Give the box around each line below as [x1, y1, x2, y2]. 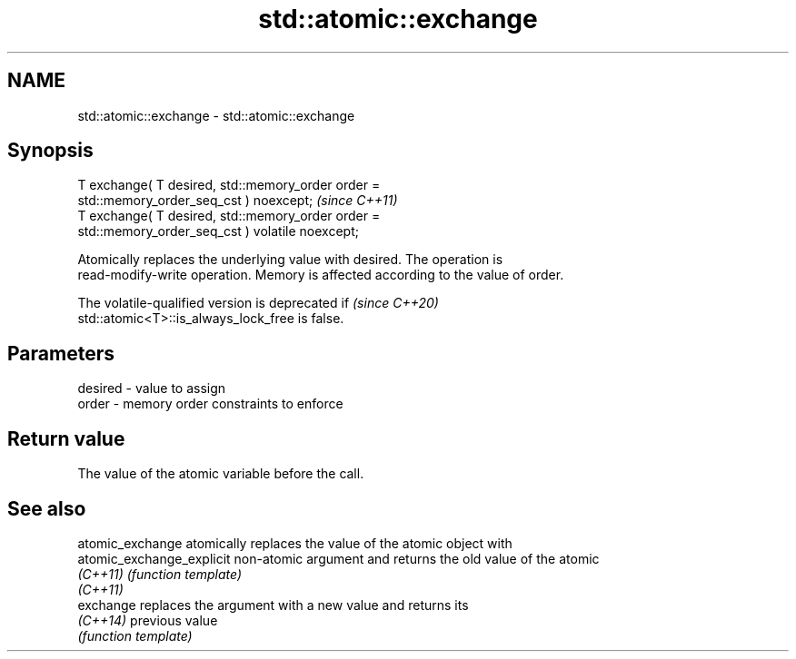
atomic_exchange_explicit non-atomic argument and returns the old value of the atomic [77, 550, 600, 566]
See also [7, 497, 86, 520]
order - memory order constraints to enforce [77, 396, 343, 412]
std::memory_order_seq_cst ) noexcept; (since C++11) [77, 192, 398, 209]
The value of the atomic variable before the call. [77, 466, 364, 482]
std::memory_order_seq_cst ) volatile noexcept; [77, 223, 359, 240]
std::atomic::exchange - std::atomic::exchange [77, 107, 355, 123]
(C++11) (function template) [77, 566, 243, 582]
